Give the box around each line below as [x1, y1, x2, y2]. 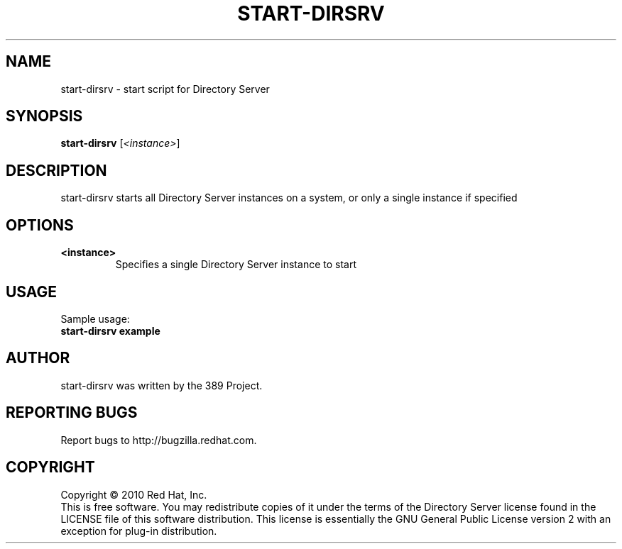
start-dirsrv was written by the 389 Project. [60, 379, 263, 392]
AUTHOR [6, 349, 70, 367]
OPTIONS [6, 216, 74, 234]
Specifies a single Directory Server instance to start [115, 258, 356, 271]
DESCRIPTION [6, 161, 107, 179]
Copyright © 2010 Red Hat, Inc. [60, 488, 207, 501]
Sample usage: [60, 312, 130, 325]
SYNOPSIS [6, 107, 83, 126]
